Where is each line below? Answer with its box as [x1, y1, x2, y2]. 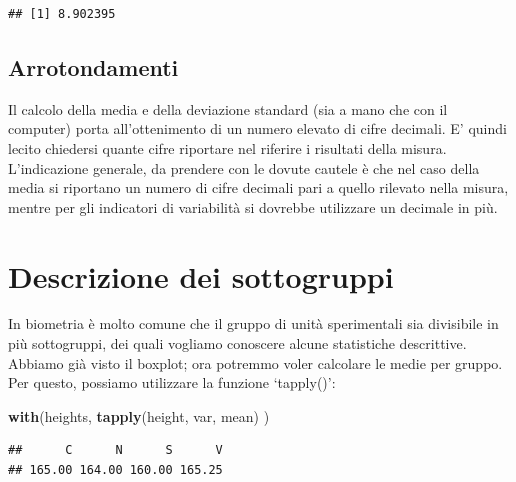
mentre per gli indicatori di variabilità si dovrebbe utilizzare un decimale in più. [8, 196, 498, 217]
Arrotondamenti [8, 51, 179, 82]
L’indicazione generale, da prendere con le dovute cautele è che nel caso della [8, 157, 480, 178]
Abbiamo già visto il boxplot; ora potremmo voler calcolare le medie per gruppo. [8, 352, 503, 373]
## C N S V [8, 443, 223, 458]
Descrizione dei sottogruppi [8, 255, 394, 296]
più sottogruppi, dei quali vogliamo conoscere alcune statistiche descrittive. [8, 333, 467, 354]
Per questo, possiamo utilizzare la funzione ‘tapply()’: [8, 372, 336, 393]
